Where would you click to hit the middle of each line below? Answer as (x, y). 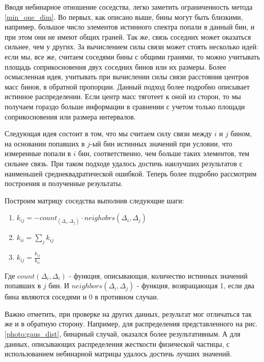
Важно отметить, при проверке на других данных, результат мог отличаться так (128, 313)
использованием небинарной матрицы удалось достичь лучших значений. (118, 354)
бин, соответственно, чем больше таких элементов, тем (164, 153)
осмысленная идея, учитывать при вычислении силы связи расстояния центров (127, 77)
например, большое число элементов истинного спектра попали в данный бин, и (130, 27)
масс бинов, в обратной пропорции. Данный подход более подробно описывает (127, 86)
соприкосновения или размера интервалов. (70, 116)
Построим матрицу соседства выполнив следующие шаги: (94, 200)
